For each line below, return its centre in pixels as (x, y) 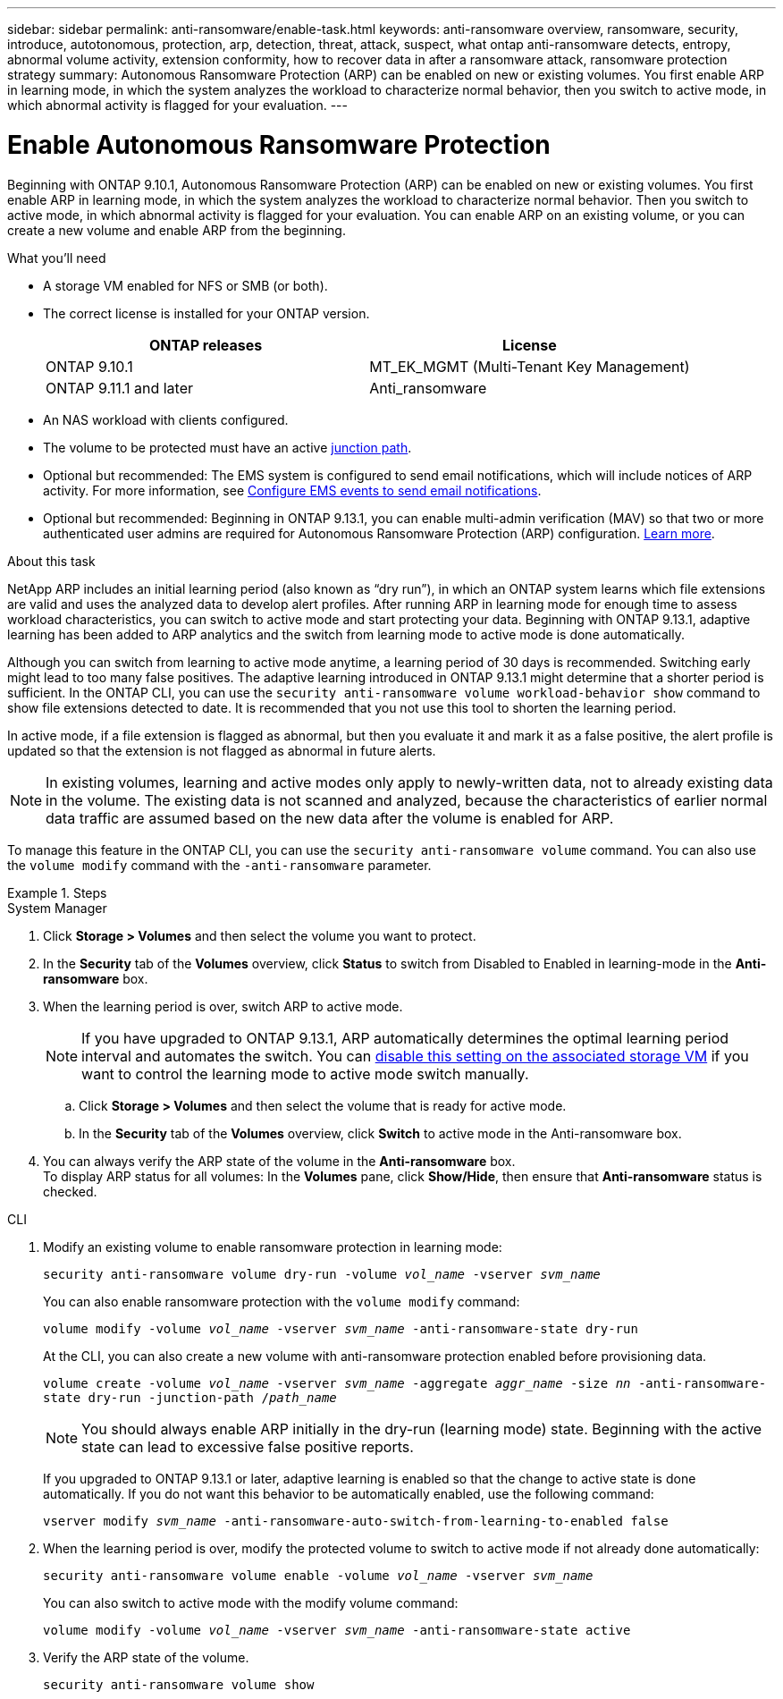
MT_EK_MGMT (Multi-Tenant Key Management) (530, 366)
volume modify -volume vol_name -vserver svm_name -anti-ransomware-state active (337, 1630)
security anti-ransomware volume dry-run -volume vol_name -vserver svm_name (322, 1274)
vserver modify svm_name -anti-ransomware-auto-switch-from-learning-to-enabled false (356, 1521)
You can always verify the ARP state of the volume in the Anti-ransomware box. (279, 1161)
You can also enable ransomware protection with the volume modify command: (282, 1301)
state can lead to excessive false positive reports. (248, 1446)
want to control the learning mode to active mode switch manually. (305, 1073)
